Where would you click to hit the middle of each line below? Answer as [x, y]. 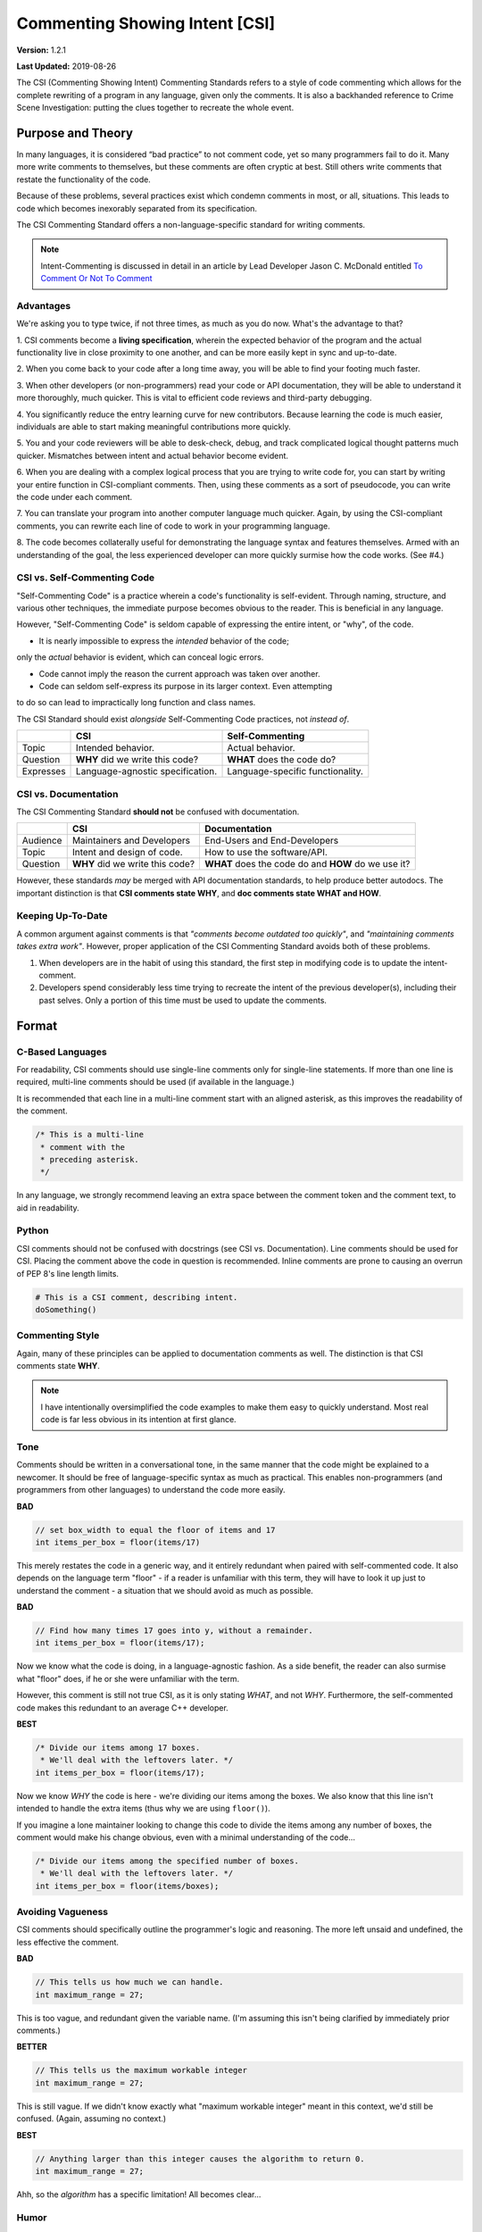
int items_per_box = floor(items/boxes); [127, 1886]
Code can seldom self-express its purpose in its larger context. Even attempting [186, 687]
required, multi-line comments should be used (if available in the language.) [155, 1082]
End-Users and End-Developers [272, 841]
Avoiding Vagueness [62, 1912]
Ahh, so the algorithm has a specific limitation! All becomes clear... [139, 2194]
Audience [42, 841]
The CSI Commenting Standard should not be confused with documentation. [158, 812]
